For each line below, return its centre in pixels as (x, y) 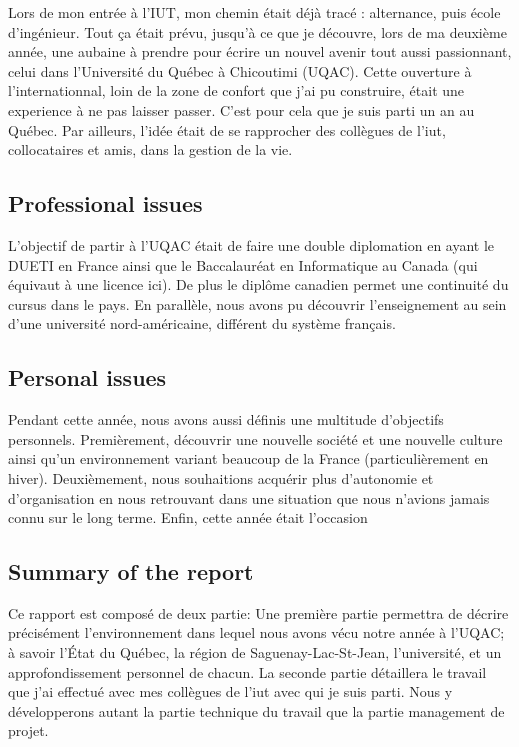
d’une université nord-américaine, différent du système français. (202, 323)
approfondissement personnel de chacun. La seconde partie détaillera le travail (247, 671)
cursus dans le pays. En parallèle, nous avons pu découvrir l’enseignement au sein (257, 303)
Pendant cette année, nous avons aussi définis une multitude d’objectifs (226, 419)
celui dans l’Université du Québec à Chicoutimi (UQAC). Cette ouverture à (240, 70)
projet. (28, 730)
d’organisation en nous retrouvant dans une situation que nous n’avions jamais (249, 497)
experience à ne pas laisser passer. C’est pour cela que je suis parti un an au (241, 109)
